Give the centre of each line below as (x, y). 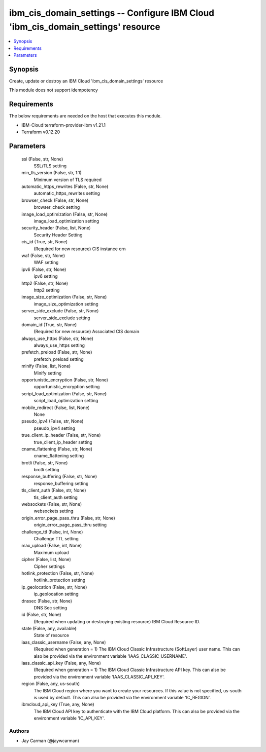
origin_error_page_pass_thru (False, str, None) (68, 518)
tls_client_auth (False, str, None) (54, 490)
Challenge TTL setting (56, 539)
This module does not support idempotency (53, 90)
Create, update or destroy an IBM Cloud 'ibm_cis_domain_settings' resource (86, 81)
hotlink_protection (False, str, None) (58, 573)
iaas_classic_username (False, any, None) (64, 642)
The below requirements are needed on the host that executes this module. (85, 116)
